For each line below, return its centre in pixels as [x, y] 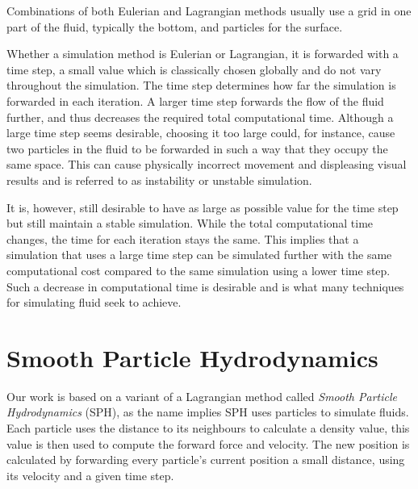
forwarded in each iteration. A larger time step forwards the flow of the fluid [195, 100]
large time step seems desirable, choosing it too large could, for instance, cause [201, 133]
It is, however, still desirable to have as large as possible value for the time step [203, 207]
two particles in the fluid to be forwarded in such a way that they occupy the [197, 148]
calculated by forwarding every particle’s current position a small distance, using [206, 460]
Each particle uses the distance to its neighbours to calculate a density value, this [208, 428]
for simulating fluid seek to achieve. [94, 302]
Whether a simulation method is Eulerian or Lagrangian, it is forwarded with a [203, 54]
